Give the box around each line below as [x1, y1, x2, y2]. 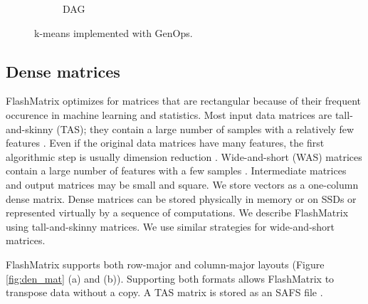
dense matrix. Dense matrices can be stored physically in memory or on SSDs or [6, 191, 357, 206]
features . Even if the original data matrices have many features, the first [6, 135, 325, 150]
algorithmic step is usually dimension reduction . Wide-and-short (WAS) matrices [6, 149, 362, 164]
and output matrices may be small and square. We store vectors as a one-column [6, 177, 359, 192]
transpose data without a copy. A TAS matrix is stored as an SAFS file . [6, 285, 323, 300]
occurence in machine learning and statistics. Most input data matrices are [6, 107, 332, 122]
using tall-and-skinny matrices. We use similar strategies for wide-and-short [6, 219, 335, 234]
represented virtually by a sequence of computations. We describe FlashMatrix [6, 205, 349, 220]
